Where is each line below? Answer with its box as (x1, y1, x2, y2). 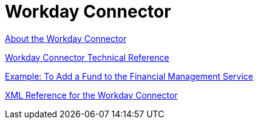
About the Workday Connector (5, 33, 127, 44)
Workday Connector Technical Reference (5, 52, 169, 63)
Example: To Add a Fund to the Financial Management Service (5, 71, 253, 81)
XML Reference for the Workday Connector (5, 89, 178, 100)
